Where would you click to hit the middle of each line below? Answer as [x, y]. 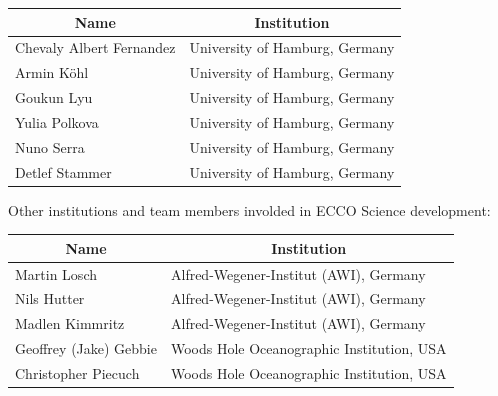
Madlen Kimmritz [70, 323]
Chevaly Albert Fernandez [95, 47]
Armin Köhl [52, 72]
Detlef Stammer [63, 171]
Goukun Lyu [54, 97]
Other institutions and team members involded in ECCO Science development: [249, 209]
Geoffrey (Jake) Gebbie [86, 348]
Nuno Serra [50, 146]
